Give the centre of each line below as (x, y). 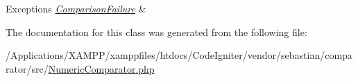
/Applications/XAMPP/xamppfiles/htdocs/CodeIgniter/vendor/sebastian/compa (179, 55)
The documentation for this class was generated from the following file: (156, 31)
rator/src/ (27, 68)
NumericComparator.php (101, 68)
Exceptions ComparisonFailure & (76, 8)
